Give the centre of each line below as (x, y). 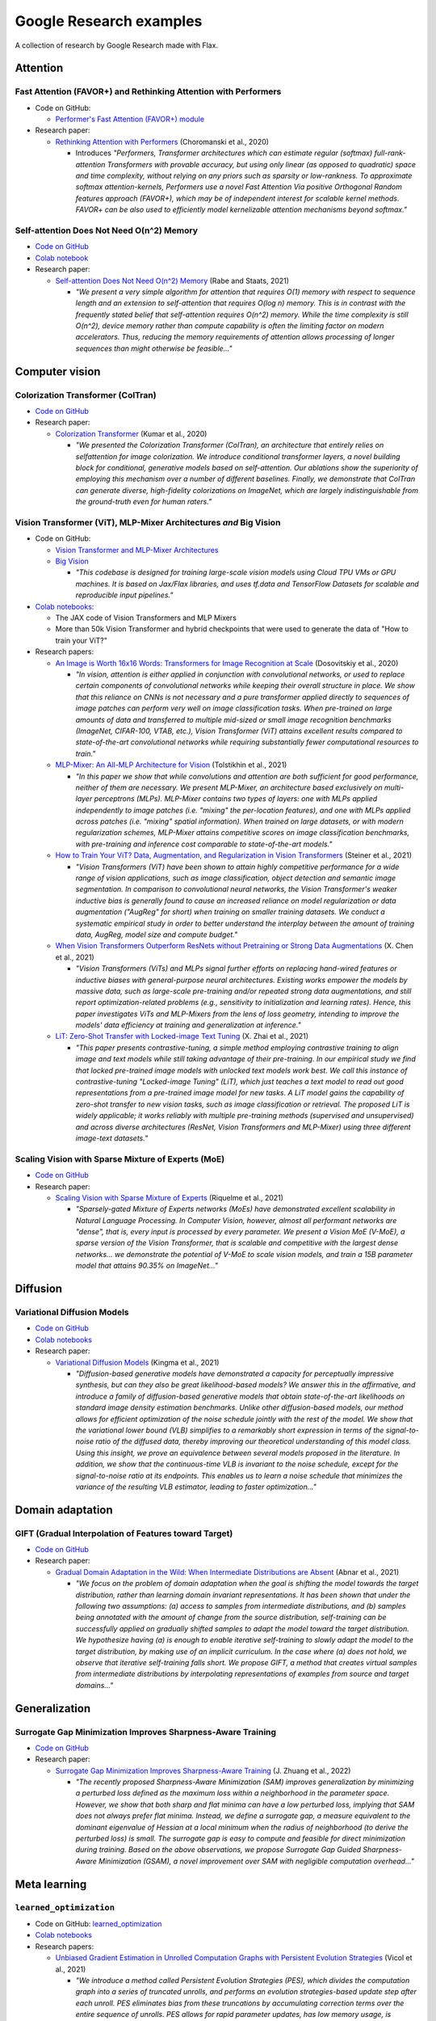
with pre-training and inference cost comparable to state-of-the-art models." (204, 844)
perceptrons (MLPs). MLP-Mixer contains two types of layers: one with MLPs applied (236, 799)
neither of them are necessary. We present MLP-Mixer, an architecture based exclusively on (229, 787)
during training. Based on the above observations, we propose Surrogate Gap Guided (218, 1850)
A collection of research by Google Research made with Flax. (116, 45)
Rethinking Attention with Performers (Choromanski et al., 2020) (162, 141)
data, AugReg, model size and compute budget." (157, 935)
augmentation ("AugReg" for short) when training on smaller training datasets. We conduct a (230, 912)
